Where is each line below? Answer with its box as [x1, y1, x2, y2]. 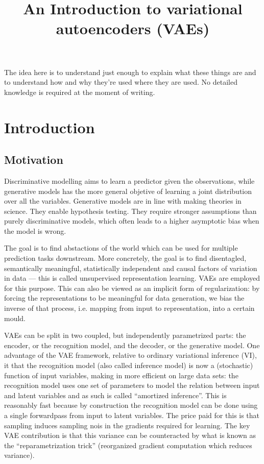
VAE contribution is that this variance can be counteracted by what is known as [4, 430, 256, 441]
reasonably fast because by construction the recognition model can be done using [4, 400, 258, 410]
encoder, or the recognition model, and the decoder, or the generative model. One [4, 339, 260, 350]
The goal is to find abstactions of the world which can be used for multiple [4, 242, 238, 253]
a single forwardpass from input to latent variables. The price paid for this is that [4, 409, 260, 420]
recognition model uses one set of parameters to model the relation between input [4, 380, 260, 390]
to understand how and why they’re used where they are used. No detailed [4, 77, 237, 87]
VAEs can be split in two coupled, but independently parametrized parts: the [4, 330, 246, 340]
